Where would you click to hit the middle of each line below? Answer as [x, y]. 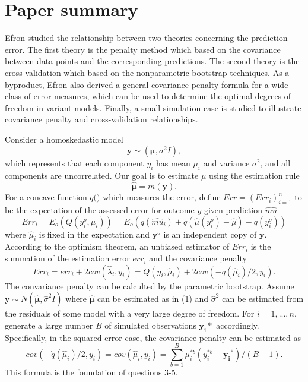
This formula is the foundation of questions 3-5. [91, 372]
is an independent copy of [210, 234]
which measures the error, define [162, 197]
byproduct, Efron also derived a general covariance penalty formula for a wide [147, 84]
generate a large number [49, 325]
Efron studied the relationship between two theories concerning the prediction [146, 38]
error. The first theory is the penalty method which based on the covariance [143, 49]
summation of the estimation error [67, 258]
